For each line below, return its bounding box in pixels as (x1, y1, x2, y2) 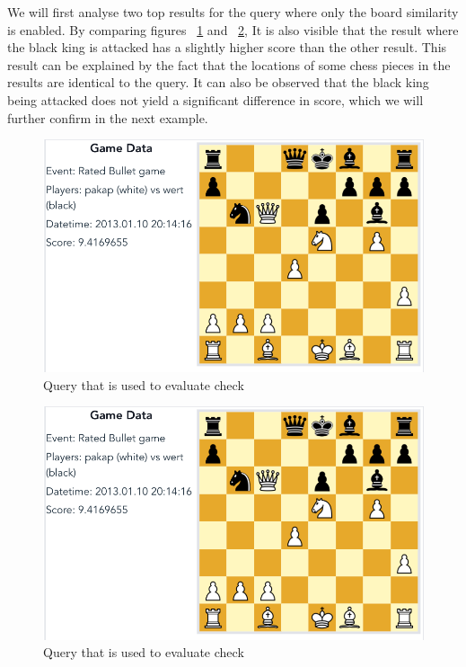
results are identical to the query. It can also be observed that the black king (7, 73, 429, 92)
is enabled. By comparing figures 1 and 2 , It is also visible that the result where (7, 20, 459, 39)
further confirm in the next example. (7, 108, 208, 127)
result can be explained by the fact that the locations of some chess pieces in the (7, 55, 451, 74)
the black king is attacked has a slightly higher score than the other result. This (7, 38, 447, 57)
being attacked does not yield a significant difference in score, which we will (7, 90, 424, 109)
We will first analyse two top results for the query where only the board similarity (7, 3, 459, 21)
